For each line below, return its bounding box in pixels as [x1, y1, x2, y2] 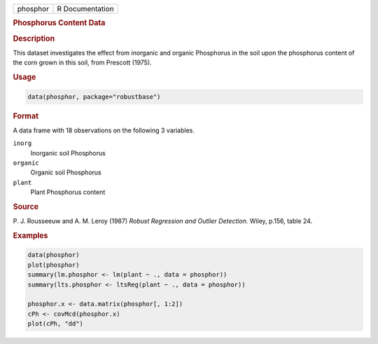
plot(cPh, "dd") [27, 319, 84, 328]
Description [13, 34, 55, 43]
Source [13, 202, 39, 212]
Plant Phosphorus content [30, 188, 106, 196]
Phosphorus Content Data [13, 18, 106, 28]
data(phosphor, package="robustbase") [27, 92, 161, 101]
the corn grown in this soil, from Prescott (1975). [13, 58, 152, 67]
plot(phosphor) [27, 261, 80, 269]
